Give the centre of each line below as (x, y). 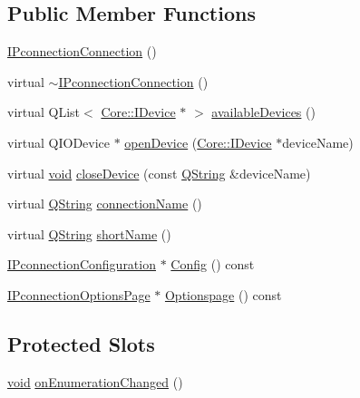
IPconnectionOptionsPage (79, 294)
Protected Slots (81, 343)
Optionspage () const (223, 294)
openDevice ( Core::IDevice (198, 142)
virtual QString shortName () (89, 233)
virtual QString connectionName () (105, 204)
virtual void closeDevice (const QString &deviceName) (159, 173)
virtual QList (44, 112)
